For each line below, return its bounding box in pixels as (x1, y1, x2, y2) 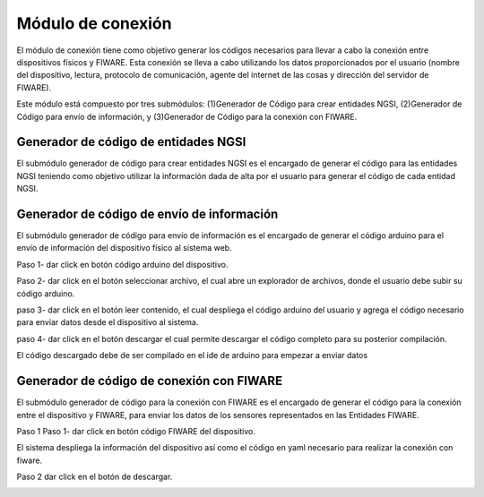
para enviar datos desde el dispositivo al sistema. (16, 317, 199, 328)
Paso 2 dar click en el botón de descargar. (16, 471, 173, 483)
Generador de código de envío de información (16, 207, 279, 221)
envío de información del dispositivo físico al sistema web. (16, 243, 232, 253)
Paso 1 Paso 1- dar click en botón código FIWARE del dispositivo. (16, 425, 255, 436)
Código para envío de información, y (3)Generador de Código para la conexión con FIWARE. (16, 111, 358, 122)
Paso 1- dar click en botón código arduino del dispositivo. (16, 259, 229, 270)
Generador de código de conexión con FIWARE (16, 373, 282, 389)
